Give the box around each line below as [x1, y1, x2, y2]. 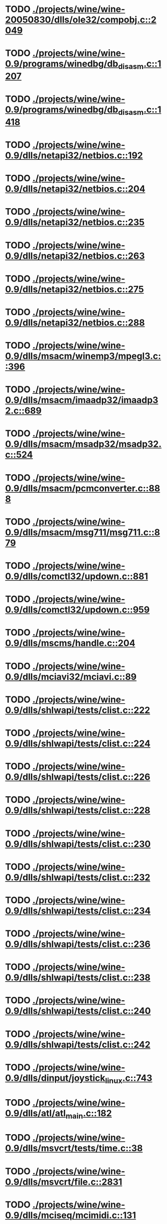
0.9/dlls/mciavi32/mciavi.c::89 [5, 671, 137, 682]
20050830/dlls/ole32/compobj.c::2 [5, 14, 157, 25]
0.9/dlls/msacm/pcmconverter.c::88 [5, 483, 161, 494]
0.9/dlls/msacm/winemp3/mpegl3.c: [5, 350, 162, 362]
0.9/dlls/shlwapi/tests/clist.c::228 [5, 805, 151, 816]
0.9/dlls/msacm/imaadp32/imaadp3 [5, 394, 159, 406]
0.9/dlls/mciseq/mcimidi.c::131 [5, 1210, 136, 1221]
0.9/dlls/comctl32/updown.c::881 [5, 571, 148, 582]
